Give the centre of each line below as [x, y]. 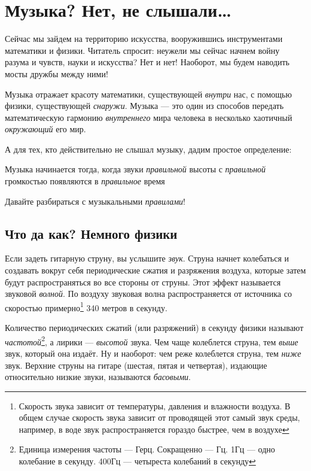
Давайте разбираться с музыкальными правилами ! [95, 201]
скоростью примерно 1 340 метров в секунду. [86, 306]
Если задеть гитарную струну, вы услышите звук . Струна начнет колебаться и [147, 258]
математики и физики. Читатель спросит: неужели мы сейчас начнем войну [142, 50]
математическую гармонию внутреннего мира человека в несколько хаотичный [149, 117]
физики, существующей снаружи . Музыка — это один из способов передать [144, 106]
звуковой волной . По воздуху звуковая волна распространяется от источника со [148, 294]
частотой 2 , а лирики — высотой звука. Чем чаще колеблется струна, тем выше [152, 341]
